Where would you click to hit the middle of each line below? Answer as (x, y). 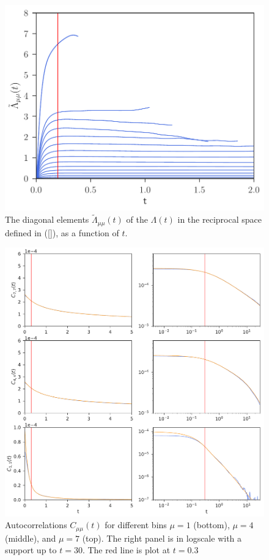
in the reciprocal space (219, 219)
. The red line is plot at (126, 550)
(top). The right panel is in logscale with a (162, 538)
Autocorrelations (36, 525)
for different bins (136, 525)
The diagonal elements (47, 219)
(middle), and (31, 538)
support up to (31, 550)
